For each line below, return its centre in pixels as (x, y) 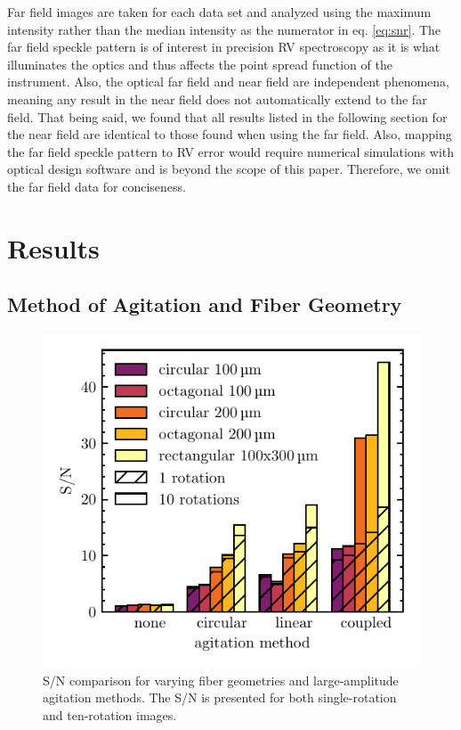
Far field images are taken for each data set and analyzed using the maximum (219, 12)
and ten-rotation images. (110, 714)
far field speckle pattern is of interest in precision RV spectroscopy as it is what (224, 47)
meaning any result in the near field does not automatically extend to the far (217, 98)
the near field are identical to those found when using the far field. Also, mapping (230, 134)
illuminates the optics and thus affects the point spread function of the (200, 64)
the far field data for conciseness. (97, 186)
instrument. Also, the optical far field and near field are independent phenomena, (228, 82)
